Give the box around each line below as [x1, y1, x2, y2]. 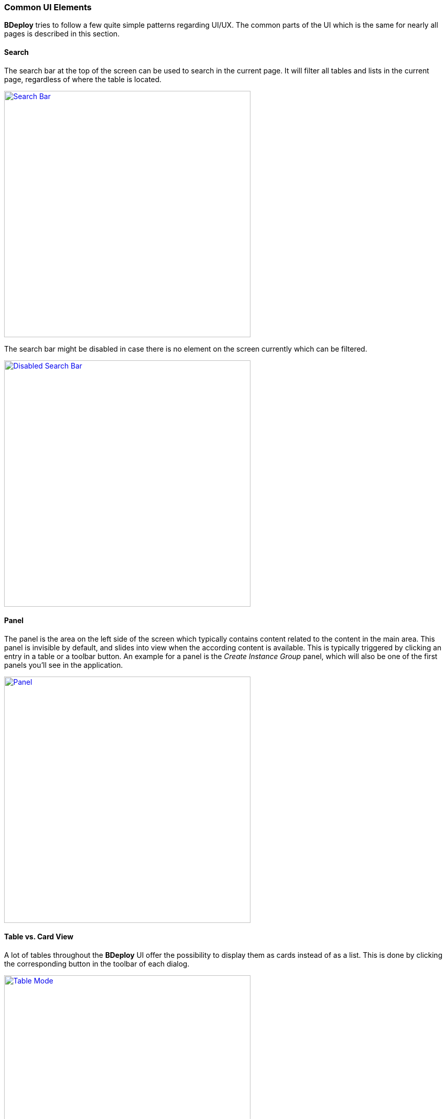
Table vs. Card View [4, 932, 73, 941]
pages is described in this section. [4, 29, 120, 38]
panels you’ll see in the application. [4, 660, 123, 669]
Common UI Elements [4, 2, 92, 12]
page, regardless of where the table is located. [4, 74, 162, 84]
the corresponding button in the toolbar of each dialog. [4, 959, 189, 969]
